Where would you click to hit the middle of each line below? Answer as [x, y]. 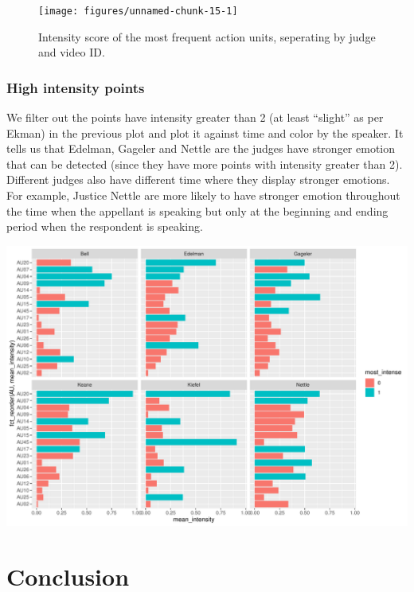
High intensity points [76, 87]
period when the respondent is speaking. [105, 226]
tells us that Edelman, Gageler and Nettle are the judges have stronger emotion [201, 148]
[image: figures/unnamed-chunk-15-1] [138, 11]
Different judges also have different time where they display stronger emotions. [198, 179]
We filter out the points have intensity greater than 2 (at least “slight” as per [195, 117]
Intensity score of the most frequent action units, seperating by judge [207, 36]
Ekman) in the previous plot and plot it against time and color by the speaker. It [205, 132]
